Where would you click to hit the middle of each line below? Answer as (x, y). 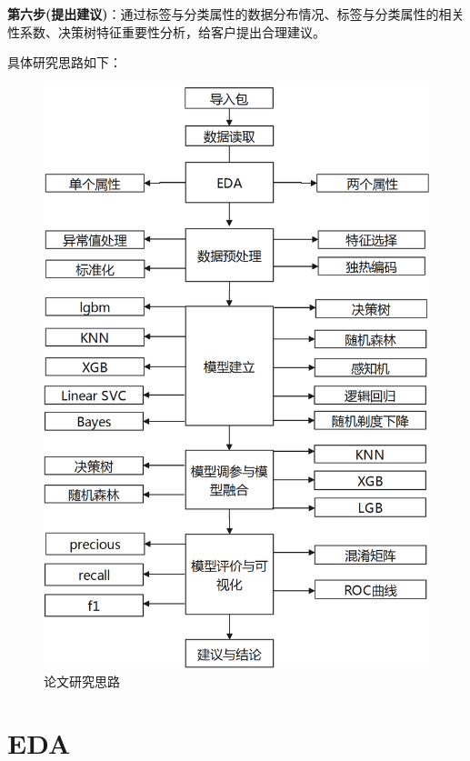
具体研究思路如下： (65, 62)
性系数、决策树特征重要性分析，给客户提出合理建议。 (166, 31)
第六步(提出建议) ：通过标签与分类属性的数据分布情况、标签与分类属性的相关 (236, 14)
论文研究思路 (82, 681)
